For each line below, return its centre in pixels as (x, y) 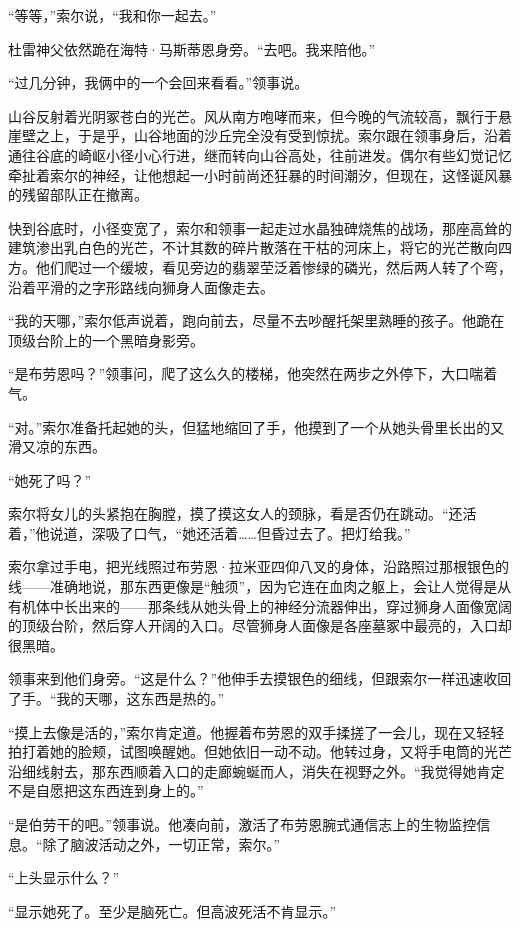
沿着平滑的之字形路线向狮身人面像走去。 (141, 286)
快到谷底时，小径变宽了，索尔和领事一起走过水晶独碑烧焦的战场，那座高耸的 (260, 227)
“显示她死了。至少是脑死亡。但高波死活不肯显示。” (172, 910)
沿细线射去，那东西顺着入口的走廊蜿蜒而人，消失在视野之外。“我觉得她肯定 (256, 770)
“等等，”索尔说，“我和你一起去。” (112, 15)
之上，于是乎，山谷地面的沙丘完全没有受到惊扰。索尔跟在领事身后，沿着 (273, 135)
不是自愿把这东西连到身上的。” (106, 790)
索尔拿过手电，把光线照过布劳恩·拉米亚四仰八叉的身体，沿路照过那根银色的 (258, 566)
